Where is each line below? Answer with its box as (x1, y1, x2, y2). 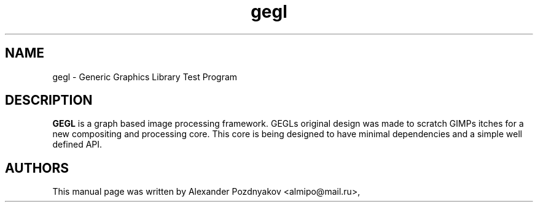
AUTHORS (5, 160, 69, 176)
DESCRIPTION (5, 92, 93, 108)
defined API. (52, 139, 103, 150)
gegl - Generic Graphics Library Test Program (52, 71, 238, 82)
